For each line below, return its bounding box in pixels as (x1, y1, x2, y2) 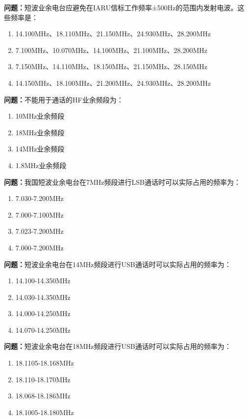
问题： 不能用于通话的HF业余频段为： (4, 94, 124, 104)
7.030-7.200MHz (15, 193, 64, 203)
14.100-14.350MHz (15, 275, 71, 286)
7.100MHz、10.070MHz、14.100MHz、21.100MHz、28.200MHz (15, 45, 208, 55)
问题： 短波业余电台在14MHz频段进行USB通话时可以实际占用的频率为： (4, 259, 231, 269)
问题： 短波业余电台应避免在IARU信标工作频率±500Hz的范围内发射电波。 (4, 2, 238, 12)
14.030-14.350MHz (15, 292, 71, 302)
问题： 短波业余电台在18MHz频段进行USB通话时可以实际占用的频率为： (4, 341, 231, 351)
